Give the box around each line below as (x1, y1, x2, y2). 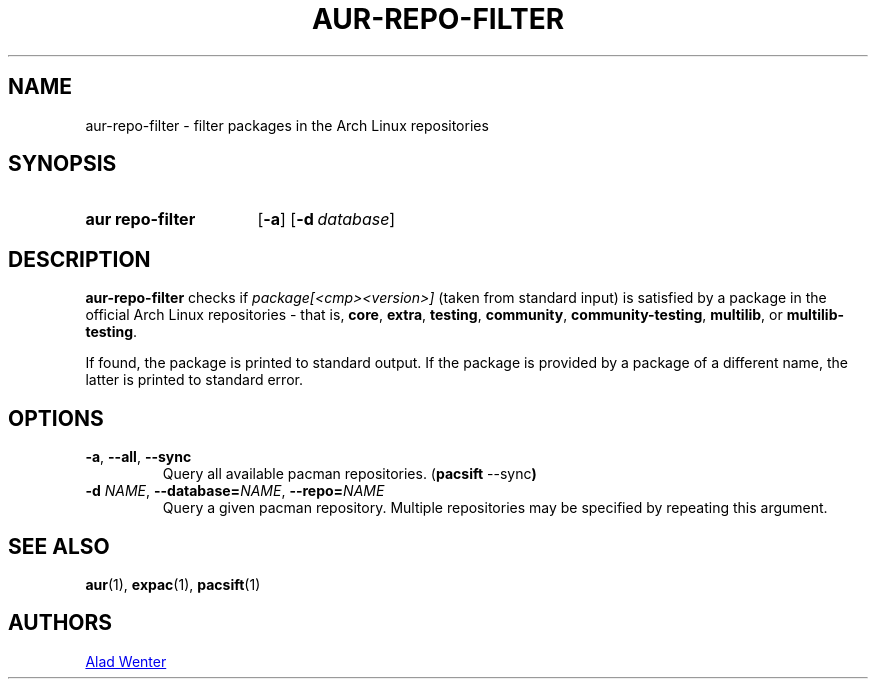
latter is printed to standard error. (85, 371, 303, 389)
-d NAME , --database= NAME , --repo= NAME (85, 482, 385, 500)
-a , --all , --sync (85, 448, 192, 466)
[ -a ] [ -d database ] (257, 209, 396, 230)
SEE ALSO (8, 533, 110, 559)
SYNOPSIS (8, 151, 117, 177)
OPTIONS (8, 405, 104, 431)
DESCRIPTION (8, 246, 151, 272)
